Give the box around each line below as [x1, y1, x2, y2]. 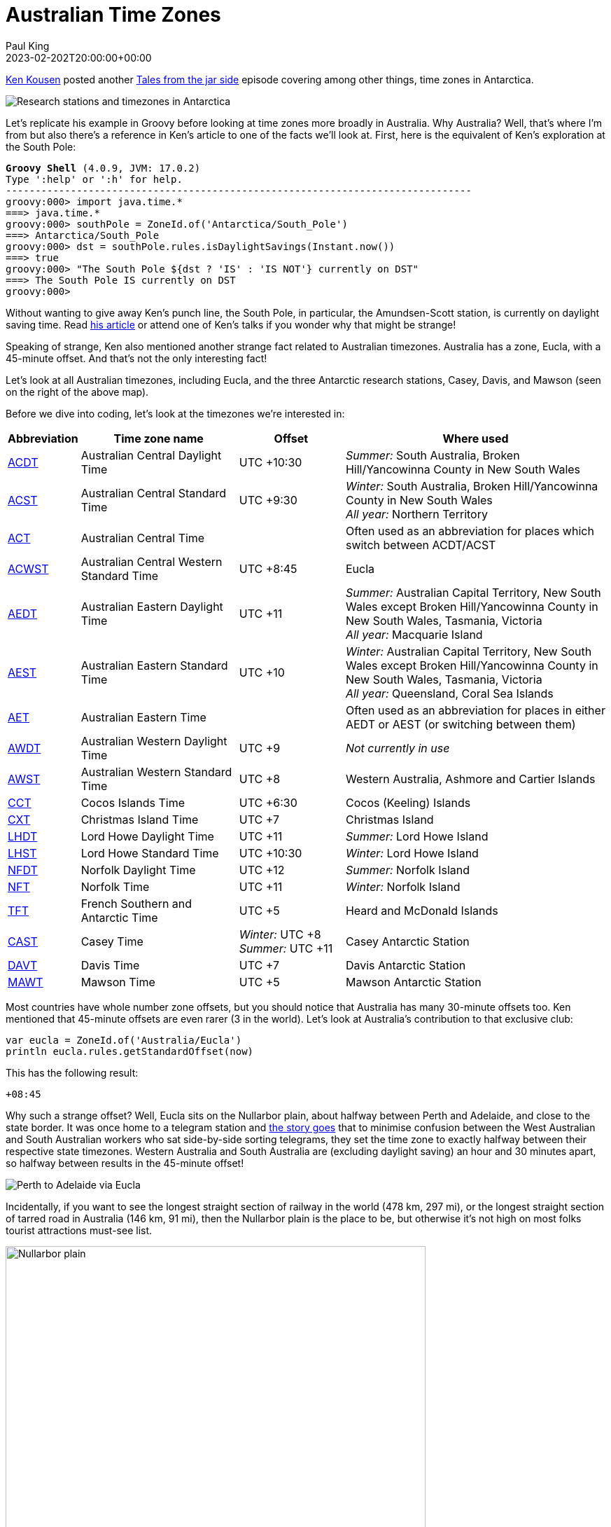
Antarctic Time [80, 910, 158, 925]
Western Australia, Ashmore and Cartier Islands [345, 771, 596, 786]
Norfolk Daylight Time [80, 862, 196, 877]
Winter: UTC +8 [239, 927, 321, 941]
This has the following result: [6, 1066, 139, 1079]
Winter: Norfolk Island [345, 879, 461, 894]
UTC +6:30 [239, 795, 297, 810]
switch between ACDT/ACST [345, 537, 496, 552]
